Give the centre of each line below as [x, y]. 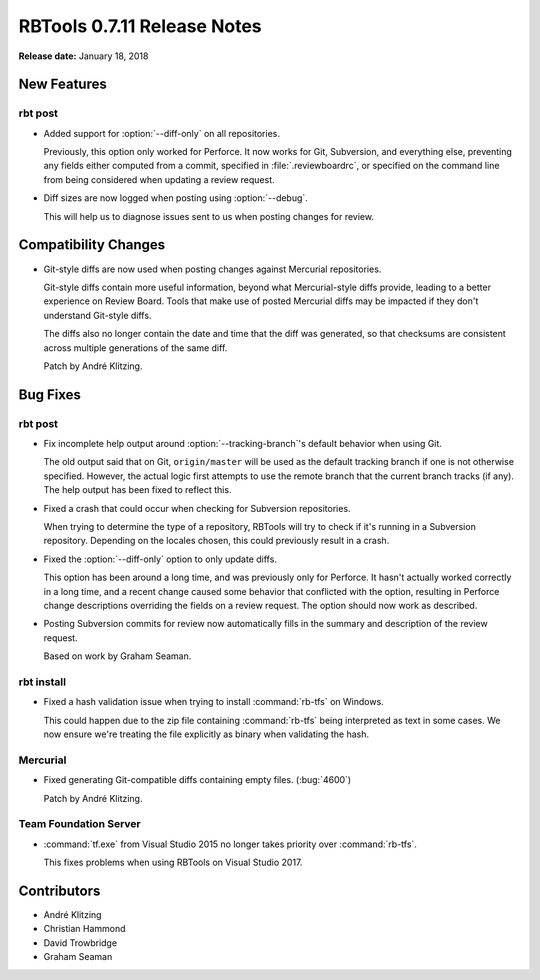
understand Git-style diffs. [97, 315]
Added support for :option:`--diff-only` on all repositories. [161, 133]
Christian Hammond [84, 929]
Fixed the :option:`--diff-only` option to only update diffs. [160, 559]
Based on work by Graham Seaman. [117, 656]
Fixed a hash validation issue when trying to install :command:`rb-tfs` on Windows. [213, 702]
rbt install [42, 682]
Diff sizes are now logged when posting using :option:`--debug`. [176, 198]
